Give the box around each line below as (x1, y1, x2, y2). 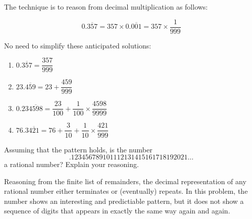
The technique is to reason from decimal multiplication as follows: (4, 2, 208, 12)
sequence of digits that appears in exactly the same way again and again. (4, 205, 230, 216)
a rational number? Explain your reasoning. (4, 159, 139, 170)
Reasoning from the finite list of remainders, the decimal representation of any (4, 176, 246, 186)
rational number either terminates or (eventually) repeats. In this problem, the (4, 186, 248, 196)
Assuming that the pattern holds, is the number (4, 144, 153, 154)
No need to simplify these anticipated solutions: (4, 40, 152, 50)
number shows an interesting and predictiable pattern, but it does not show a (4, 195, 244, 206)
